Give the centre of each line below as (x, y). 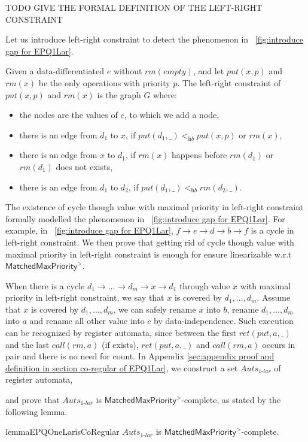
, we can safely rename (155, 309)
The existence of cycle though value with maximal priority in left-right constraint (155, 207)
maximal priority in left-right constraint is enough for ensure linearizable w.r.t (149, 254)
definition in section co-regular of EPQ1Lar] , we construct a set (122, 367)
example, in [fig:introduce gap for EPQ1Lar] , (89, 230)
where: (165, 94)
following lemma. (36, 411)
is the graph (119, 94)
